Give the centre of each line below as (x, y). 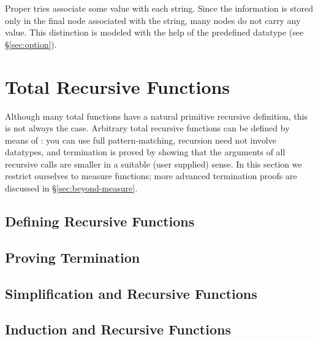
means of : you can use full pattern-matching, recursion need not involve (141, 140)
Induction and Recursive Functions (118, 329)
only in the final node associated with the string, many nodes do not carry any (153, 20)
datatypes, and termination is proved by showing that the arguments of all (145, 152)
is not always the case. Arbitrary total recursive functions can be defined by (147, 128)
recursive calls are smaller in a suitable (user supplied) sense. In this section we (153, 164)
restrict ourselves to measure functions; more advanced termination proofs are (151, 176)
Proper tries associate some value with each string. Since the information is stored (159, 8)
